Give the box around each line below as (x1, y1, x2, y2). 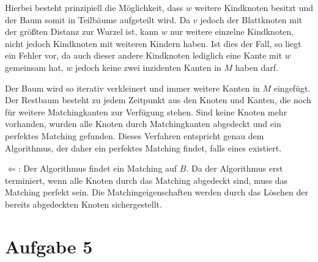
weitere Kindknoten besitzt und (194, 1, 313, 13)
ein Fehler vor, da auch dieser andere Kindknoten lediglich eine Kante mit (5, 49, 283, 62)
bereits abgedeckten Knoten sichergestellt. (5, 197, 162, 210)
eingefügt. (273, 81, 311, 94)
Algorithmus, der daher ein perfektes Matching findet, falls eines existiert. (5, 141, 282, 154)
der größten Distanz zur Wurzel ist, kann (5, 25, 158, 38)
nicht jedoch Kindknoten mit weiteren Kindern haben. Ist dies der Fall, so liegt (5, 37, 301, 49)
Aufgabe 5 (5, 233, 93, 258)
